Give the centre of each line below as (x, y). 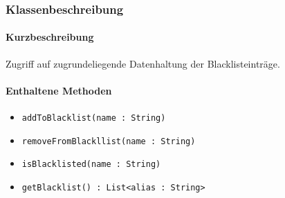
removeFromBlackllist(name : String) (109, 141)
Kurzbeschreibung (50, 37)
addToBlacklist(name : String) (94, 118)
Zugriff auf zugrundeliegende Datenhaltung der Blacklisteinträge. (143, 63)
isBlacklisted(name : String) (91, 165)
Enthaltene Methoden (59, 90)
